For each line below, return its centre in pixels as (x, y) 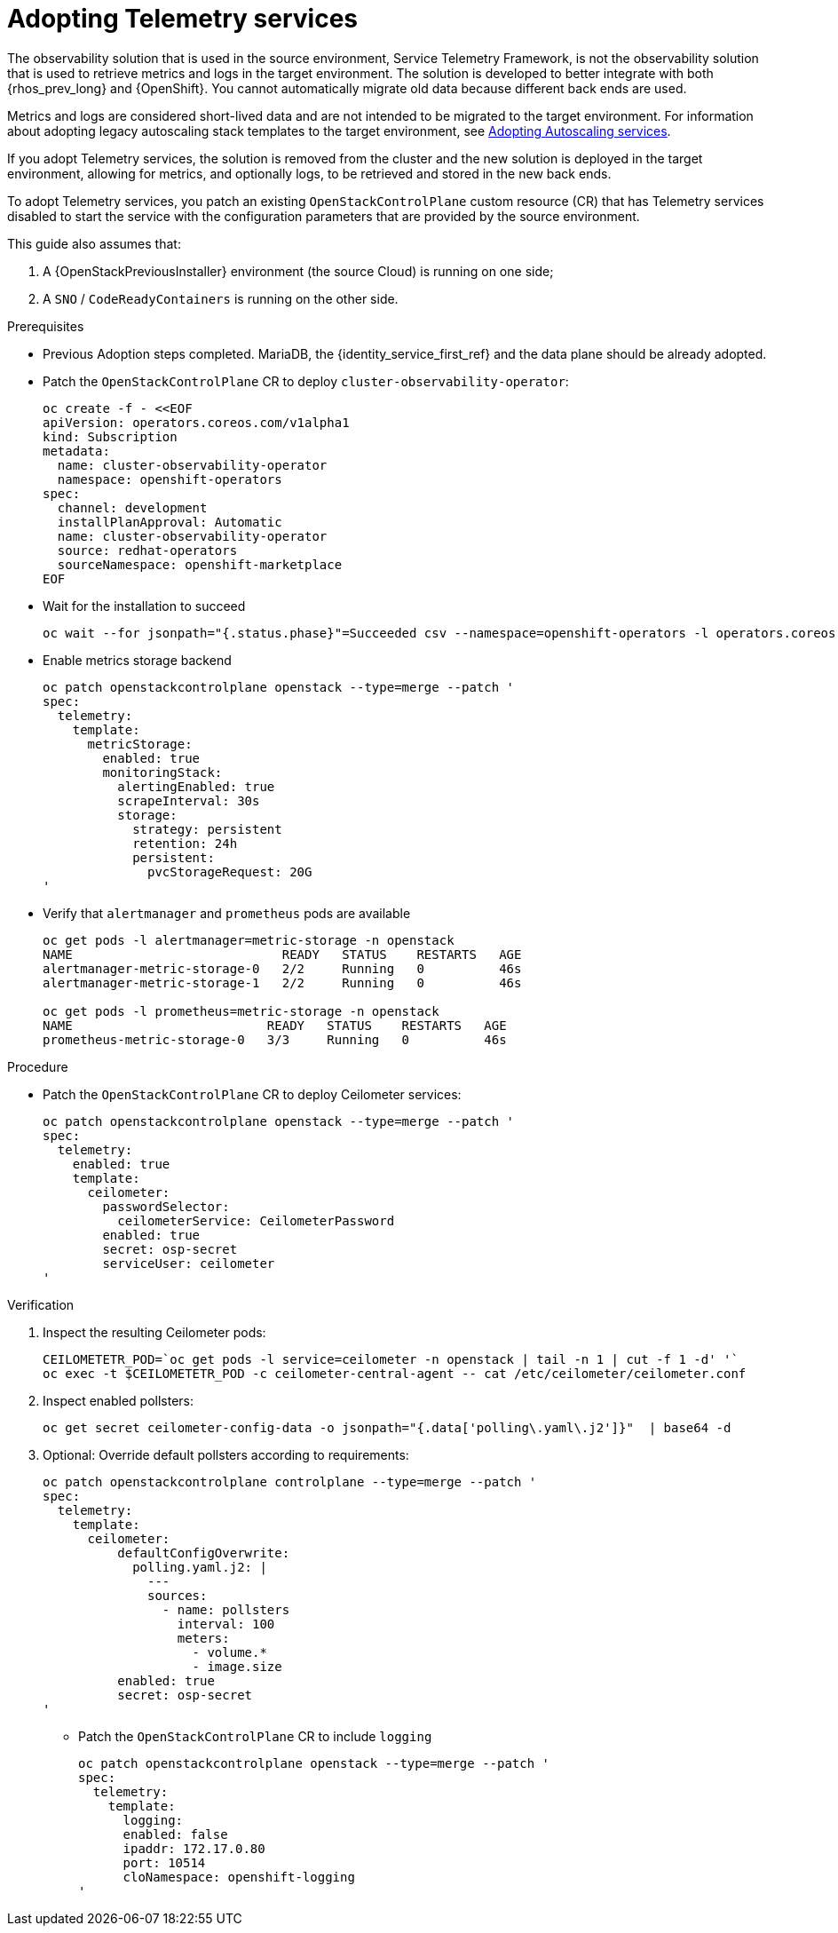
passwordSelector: (166, 1206)
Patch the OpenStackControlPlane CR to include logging (255, 1736)
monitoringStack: (162, 772)
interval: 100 (226, 1624)
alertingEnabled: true (196, 786)
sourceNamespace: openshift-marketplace (200, 564)
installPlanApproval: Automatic (170, 522)
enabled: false (175, 1834)
